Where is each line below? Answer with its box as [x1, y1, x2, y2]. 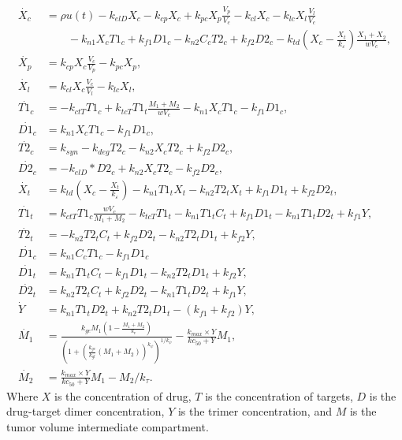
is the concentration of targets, [205, 387, 353, 404]
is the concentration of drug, [54, 387, 192, 404]
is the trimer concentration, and [177, 403, 332, 419]
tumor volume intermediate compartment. [6, 419, 209, 435]
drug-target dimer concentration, [6, 403, 165, 419]
